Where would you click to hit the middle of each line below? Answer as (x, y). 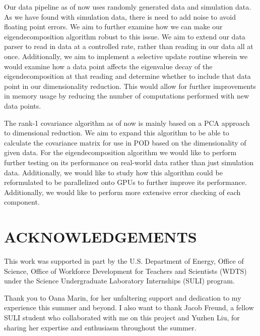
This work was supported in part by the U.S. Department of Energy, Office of (124, 261)
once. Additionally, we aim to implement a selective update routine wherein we (126, 56)
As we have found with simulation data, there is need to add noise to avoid (120, 16)
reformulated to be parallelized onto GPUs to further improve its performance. (125, 182)
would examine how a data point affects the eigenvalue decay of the (108, 66)
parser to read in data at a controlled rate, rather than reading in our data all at (129, 46)
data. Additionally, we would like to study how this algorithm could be (113, 172)
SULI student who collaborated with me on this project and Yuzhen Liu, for (122, 317)
